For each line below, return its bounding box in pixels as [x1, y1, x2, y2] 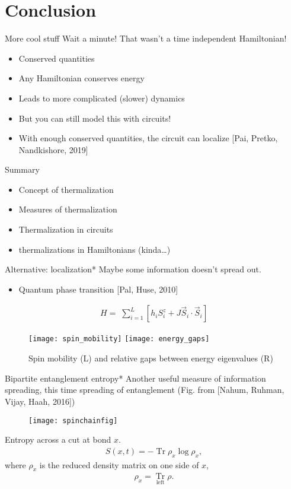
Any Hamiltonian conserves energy [18, 72, 145, 84]
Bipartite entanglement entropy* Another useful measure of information [5, 371, 266, 384]
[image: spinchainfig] [28, 416, 118, 425]
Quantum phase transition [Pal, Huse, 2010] [18, 282, 178, 295]
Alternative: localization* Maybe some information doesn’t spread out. [5, 263, 261, 275]
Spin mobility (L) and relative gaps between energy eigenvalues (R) [28, 352, 273, 364]
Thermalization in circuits [18, 223, 113, 236]
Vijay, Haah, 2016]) [5, 395, 75, 407]
